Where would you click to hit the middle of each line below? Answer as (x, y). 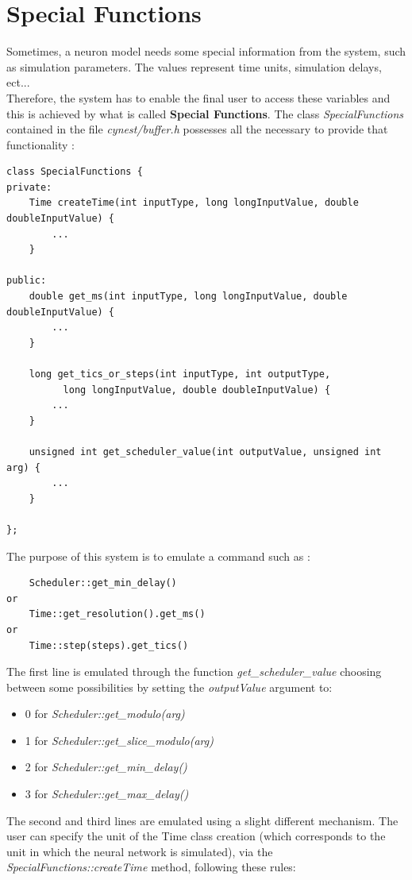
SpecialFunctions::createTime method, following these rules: (151, 867)
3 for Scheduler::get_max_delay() (107, 794)
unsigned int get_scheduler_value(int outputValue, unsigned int (205, 452)
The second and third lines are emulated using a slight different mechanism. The (202, 820)
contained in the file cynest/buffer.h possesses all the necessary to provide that (197, 129)
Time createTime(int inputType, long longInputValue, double (194, 203)
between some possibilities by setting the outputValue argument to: (169, 687)
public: (27, 281)
